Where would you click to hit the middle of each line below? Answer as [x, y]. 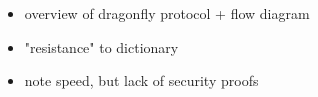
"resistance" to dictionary [101, 46]
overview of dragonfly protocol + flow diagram [167, 13]
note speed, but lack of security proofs [141, 80]
